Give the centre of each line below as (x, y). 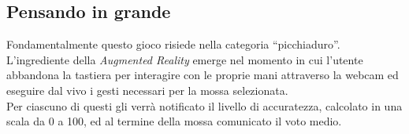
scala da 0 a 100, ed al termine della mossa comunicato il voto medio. (174, 121)
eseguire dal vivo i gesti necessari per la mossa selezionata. (147, 90)
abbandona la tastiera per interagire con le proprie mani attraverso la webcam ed (203, 75)
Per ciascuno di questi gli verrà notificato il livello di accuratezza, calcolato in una (204, 105)
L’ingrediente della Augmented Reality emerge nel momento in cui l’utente (185, 59)
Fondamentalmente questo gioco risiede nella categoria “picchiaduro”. (173, 44)
